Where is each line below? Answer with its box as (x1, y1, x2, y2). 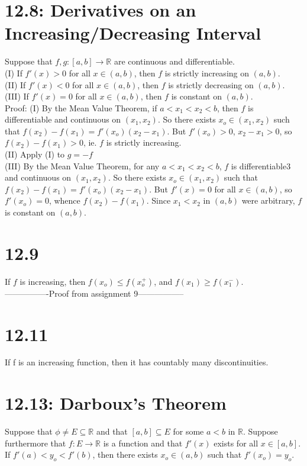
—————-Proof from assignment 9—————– (5, 287, 184, 299)
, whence (49, 194, 80, 207)
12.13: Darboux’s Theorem (5, 391, 227, 415)
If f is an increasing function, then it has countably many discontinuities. (5, 356, 269, 368)
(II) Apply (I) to (5, 148, 65, 160)
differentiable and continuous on (5, 113, 121, 126)
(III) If (5, 90, 29, 102)
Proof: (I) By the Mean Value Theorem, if (5, 101, 157, 114)
